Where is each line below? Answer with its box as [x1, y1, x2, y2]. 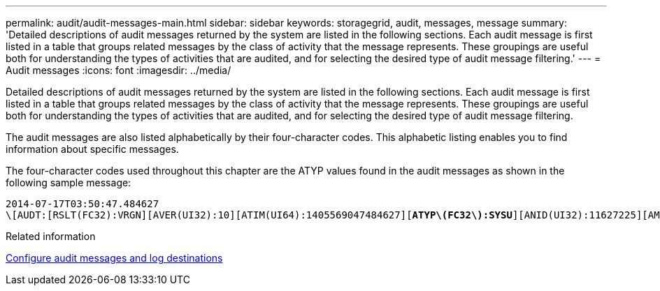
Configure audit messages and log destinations [6, 252, 223, 264]
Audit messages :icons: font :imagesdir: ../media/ [6, 64, 231, 76]
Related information [6, 230, 96, 242]
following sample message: [6, 177, 131, 188]
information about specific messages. [6, 143, 179, 155]
